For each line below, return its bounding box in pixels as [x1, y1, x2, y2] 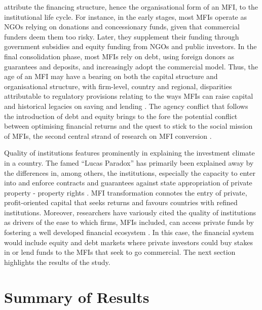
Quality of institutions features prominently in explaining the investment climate [4, 147, 255, 158]
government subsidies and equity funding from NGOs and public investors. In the [4, 41, 257, 52]
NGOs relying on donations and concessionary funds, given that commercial [4, 21, 240, 32]
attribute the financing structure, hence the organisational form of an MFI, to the [4, 2, 258, 12]
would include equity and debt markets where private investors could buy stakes [4, 237, 253, 247]
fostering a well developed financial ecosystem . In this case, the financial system [4, 227, 254, 238]
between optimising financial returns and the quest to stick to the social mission [4, 121, 253, 131]
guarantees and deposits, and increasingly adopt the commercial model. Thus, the [4, 61, 258, 71]
